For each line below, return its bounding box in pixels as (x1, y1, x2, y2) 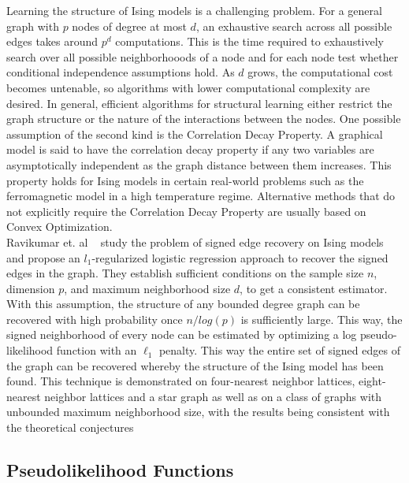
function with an (56, 342, 137, 359)
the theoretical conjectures (6, 419, 134, 436)
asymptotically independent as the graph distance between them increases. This (6, 156, 392, 173)
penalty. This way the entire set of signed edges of (158, 342, 400, 359)
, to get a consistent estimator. (240, 280, 388, 296)
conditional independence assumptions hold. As (6, 64, 235, 80)
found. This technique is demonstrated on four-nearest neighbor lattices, (6, 373, 355, 389)
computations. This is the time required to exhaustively (115, 33, 385, 50)
